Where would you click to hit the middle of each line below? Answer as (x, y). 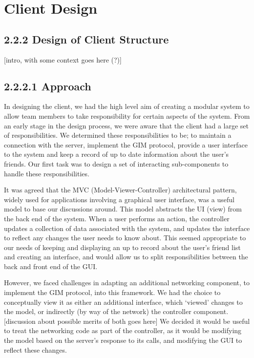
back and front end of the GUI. (51, 266)
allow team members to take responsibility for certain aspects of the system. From (127, 116)
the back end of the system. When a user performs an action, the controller (117, 218)
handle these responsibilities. (47, 173)
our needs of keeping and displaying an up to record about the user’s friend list (122, 247)
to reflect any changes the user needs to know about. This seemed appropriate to (125, 238)
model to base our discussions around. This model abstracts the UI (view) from (123, 209)
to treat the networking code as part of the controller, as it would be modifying (123, 330)
